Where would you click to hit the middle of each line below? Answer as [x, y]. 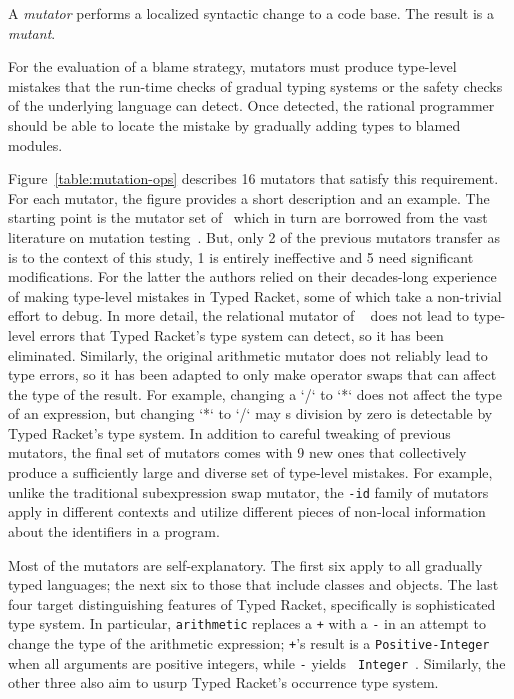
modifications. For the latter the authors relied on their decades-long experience [252, 276]
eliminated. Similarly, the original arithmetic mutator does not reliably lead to [248, 354]
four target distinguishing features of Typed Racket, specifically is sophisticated [252, 603]
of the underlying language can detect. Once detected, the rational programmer [251, 105]
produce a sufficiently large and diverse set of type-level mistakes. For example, [250, 472]
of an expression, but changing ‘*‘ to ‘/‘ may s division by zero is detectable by [250, 413]
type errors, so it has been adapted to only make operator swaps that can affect [252, 374]
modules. [35, 144]
